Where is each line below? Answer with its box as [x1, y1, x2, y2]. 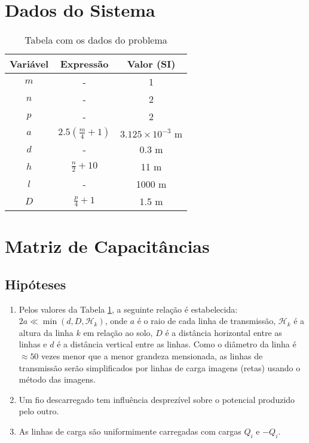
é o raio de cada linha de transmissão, [137, 314, 276, 327]
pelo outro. [19, 405, 59, 417]
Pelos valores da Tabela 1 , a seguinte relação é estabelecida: [19, 303, 238, 315]
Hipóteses [5, 274, 66, 293]
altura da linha [19, 326, 74, 338]
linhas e [19, 338, 47, 350]
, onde [105, 314, 128, 327]
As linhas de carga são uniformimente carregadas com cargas [19, 425, 241, 438]
